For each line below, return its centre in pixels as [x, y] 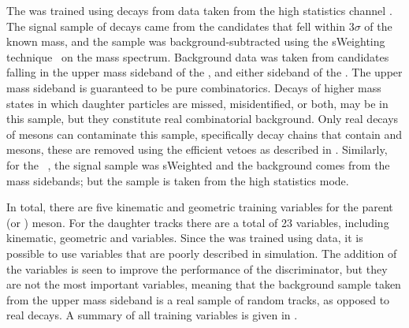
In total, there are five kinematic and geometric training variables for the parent [200, 207]
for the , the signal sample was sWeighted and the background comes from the [198, 164]
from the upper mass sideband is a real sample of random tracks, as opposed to [198, 299]
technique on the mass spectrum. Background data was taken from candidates [198, 56]
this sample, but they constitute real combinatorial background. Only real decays [203, 119]
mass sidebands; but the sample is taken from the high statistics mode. [178, 180]
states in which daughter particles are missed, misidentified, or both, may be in [197, 103]
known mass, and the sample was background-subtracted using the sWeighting [196, 41]
